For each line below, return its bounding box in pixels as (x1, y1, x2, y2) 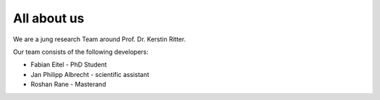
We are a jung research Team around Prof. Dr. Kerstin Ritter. (13, 35, 186, 43)
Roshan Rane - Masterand (30, 80, 106, 89)
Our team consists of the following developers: (13, 48, 149, 56)
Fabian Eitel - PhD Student (30, 60, 107, 69)
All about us (13, 10, 84, 26)
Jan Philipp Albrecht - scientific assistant (30, 70, 150, 78)
